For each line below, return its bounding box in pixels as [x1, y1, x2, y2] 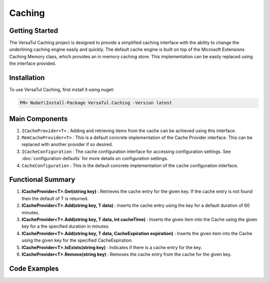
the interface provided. [9, 60, 56, 67]
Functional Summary [9, 175, 76, 184]
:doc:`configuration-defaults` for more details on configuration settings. [21, 155, 168, 161]
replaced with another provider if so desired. [21, 141, 113, 147]
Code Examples [9, 264, 59, 273]
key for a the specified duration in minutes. [21, 223, 110, 229]
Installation [9, 74, 45, 82]
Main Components [9, 115, 68, 123]
